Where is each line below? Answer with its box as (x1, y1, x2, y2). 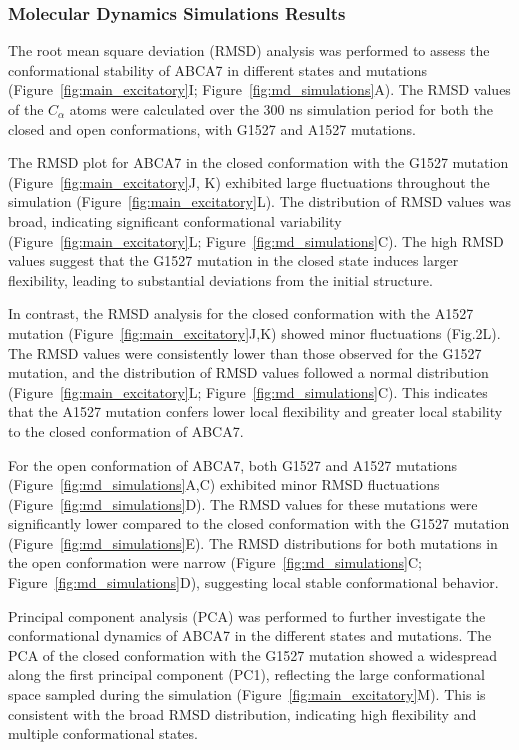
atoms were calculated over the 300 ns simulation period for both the (69, 99, 493, 119)
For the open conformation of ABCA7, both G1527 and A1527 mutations (8, 454, 458, 475)
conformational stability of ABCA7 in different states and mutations (8, 59, 428, 80)
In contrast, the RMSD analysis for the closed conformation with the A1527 (8, 303, 474, 324)
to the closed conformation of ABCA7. (8, 420, 244, 441)
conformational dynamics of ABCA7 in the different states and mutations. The (8, 625, 492, 646)
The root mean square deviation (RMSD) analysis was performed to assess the (8, 40, 490, 61)
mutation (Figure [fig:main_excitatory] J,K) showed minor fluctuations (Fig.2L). (8, 322, 501, 343)
